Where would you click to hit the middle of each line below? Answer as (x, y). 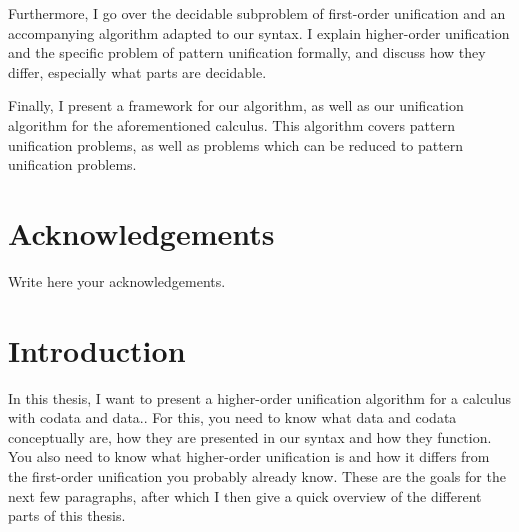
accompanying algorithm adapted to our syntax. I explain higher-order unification (259, 32)
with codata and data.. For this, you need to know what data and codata (232, 417)
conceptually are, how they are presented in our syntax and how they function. (250, 436)
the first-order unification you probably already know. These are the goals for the (257, 475)
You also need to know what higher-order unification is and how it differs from (249, 456)
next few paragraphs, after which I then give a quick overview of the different (245, 495)
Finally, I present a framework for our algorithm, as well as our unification (236, 105)
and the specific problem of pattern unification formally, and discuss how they (247, 52)
